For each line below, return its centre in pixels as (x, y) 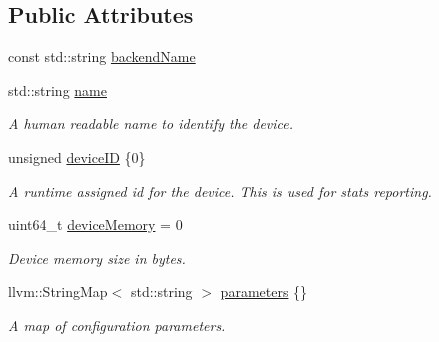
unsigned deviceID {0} (77, 156)
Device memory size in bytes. (97, 257)
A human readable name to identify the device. (151, 123)
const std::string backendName (102, 56)
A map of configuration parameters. (117, 324)
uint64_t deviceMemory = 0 (95, 224)
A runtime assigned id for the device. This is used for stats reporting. (220, 190)
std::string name (57, 89)
